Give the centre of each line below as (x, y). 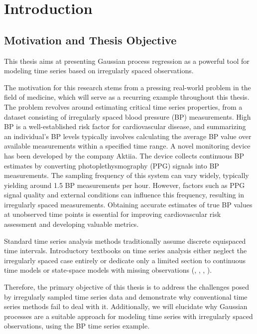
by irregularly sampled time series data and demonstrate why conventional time (126, 296)
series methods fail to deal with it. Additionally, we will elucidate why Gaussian (126, 306)
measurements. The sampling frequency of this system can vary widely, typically (127, 175)
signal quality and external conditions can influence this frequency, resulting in (124, 195)
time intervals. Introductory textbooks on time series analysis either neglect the (126, 250)
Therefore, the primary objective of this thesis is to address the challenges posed (127, 287)
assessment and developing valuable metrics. (71, 224)
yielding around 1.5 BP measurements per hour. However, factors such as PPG (125, 185)
